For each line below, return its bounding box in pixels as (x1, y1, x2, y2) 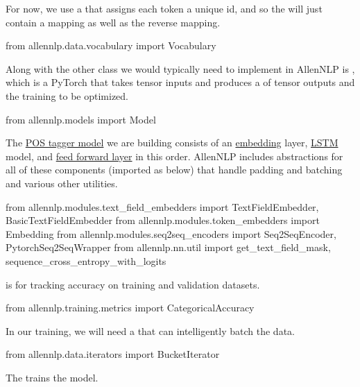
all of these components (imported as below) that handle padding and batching (6, 162, 343, 177)
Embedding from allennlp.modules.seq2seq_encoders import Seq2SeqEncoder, (6, 226, 336, 241)
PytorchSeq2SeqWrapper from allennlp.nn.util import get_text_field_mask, (6, 240, 331, 255)
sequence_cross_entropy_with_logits (6, 253, 166, 268)
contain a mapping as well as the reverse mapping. (6, 15, 221, 29)
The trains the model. (6, 370, 98, 384)
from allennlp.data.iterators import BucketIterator (6, 347, 220, 361)
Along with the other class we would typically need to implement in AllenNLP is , (6, 61, 355, 76)
